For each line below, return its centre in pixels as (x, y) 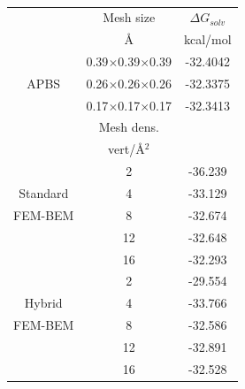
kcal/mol (208, 39)
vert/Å (126, 149)
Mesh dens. (129, 127)
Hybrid (43, 303)
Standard (44, 193)
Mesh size (129, 17)
